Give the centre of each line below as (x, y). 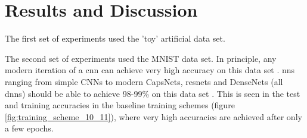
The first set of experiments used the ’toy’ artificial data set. (115, 38)
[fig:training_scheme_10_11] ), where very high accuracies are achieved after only (153, 116)
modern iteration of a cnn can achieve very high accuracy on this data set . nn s (150, 70)
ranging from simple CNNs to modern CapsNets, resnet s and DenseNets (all (144, 81)
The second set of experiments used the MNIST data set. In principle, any (141, 58)
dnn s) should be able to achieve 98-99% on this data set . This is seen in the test (153, 93)
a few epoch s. (29, 128)
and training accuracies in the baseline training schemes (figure (120, 105)
